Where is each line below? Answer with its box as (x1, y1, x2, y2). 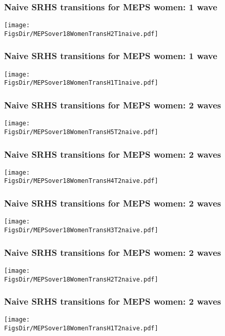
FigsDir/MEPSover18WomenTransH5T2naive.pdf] (4, 128, 158, 136)
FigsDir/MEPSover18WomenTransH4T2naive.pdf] (4, 177, 158, 185)
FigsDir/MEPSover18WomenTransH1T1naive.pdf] (4, 79, 158, 87)
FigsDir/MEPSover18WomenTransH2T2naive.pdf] (4, 275, 158, 283)
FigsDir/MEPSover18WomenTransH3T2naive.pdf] (4, 227, 158, 234)
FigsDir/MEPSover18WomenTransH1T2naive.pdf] (4, 325, 158, 332)
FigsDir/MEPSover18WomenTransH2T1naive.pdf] (4, 30, 158, 38)
